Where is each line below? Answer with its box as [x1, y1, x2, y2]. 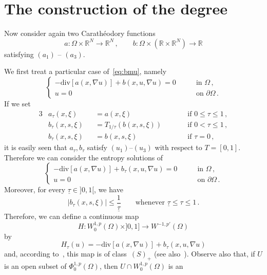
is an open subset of [4, 261, 67, 271]
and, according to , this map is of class [4, 248, 127, 259]
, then [99, 261, 118, 271]
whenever [135, 199, 165, 207]
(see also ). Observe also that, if [154, 248, 255, 259]
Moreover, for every [4, 184, 66, 195]
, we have [94, 184, 123, 195]
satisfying [4, 48, 34, 59]
